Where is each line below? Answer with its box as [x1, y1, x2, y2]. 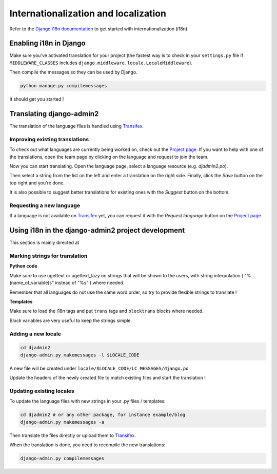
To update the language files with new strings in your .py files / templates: [9, 398, 166, 404]
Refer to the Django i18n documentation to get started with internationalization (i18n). [9, 26, 189, 32]
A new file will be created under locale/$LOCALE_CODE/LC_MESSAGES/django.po [9, 365, 189, 371]
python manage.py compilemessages [20, 83, 107, 89]
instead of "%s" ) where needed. [54, 280, 125, 286]
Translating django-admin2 [9, 109, 99, 118]
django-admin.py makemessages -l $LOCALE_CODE [20, 352, 140, 358]
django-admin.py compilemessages [20, 455, 105, 461]
